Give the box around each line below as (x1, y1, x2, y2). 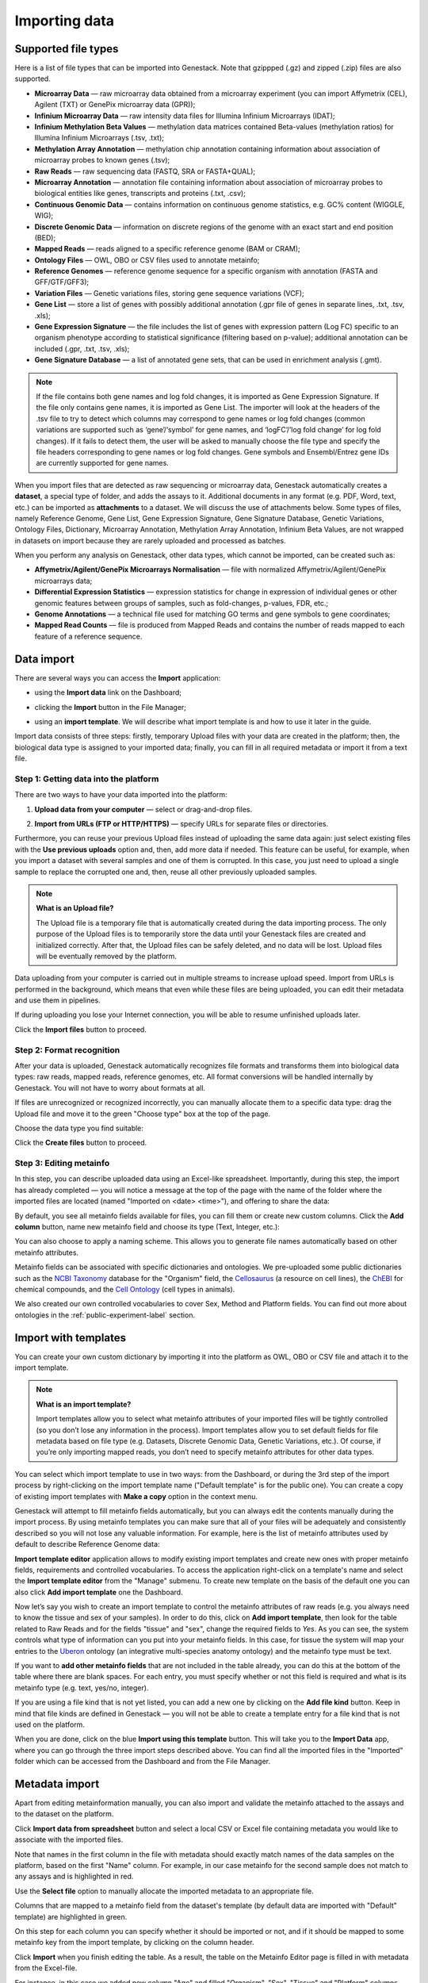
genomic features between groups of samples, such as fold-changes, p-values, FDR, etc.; (34, 598, 329, 608)
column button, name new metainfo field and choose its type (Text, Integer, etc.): (14, 1222, 281, 1232)
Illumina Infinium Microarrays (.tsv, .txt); (34, 133, 165, 143)
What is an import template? (36, 1399, 132, 1409)
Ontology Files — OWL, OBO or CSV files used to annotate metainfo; (34, 255, 260, 265)
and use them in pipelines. (14, 995, 101, 1005)
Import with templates (14, 1331, 127, 1344)
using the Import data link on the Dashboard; (34, 688, 182, 697)
